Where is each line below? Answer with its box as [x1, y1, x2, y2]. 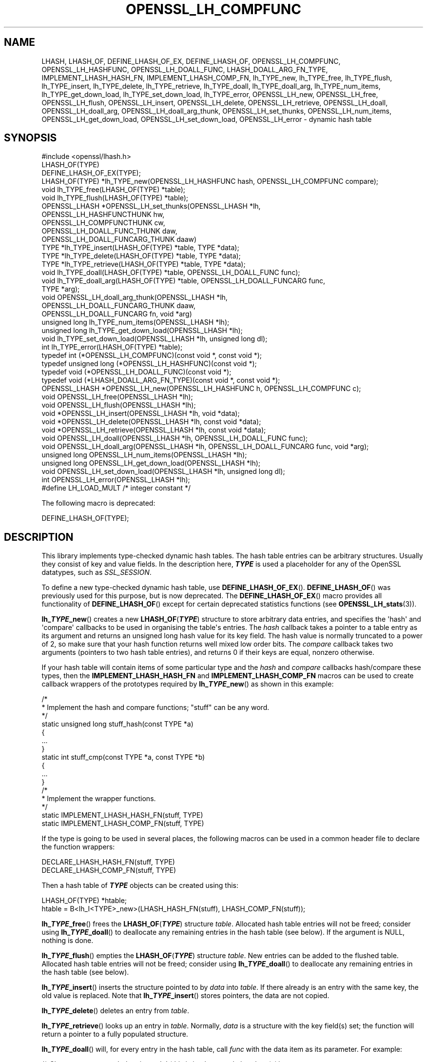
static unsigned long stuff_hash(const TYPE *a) [41, 720, 194, 728]
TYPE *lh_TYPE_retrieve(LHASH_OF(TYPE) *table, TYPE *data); [41, 260, 246, 269]
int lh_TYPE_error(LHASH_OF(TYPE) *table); [41, 343, 183, 352]
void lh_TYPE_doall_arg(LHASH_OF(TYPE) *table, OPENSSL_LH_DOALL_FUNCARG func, [41, 276, 326, 285]
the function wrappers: [41, 843, 115, 851]
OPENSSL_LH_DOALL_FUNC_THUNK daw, [41, 227, 177, 236]
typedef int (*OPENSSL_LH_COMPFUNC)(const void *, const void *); [41, 351, 262, 360]
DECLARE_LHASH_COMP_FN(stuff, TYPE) [41, 866, 176, 875]
